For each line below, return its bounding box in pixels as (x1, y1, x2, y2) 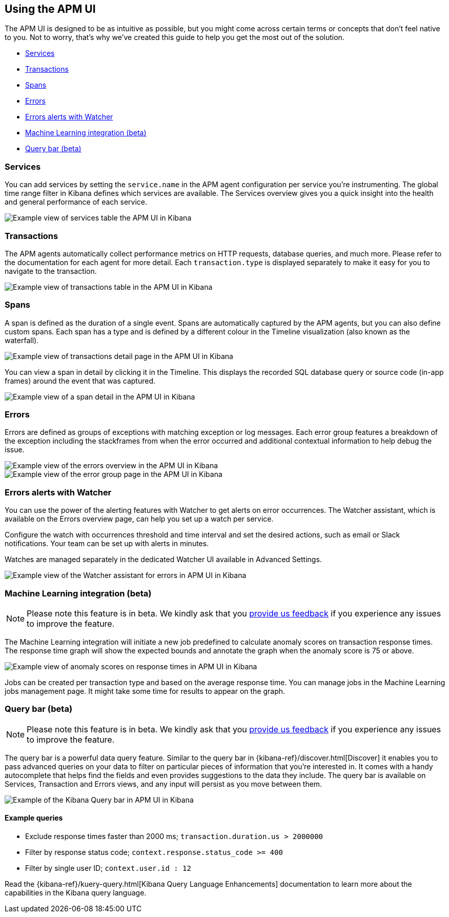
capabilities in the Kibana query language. (5, 888, 147, 897)
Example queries (5, 813, 63, 823)
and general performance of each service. (5, 197, 148, 207)
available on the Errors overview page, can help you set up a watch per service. (5, 514, 274, 524)
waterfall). (5, 335, 39, 345)
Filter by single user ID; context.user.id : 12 (25, 863, 191, 872)
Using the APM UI (5, 3, 96, 15)
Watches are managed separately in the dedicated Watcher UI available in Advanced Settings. (5, 555, 322, 564)
